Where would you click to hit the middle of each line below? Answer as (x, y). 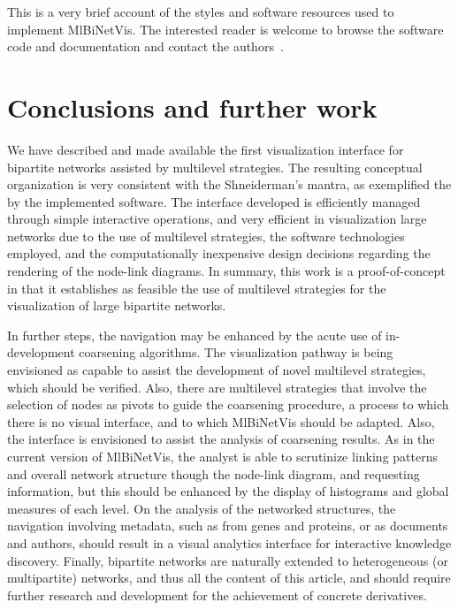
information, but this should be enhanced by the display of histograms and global (228, 491)
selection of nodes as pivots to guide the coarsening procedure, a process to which (228, 404)
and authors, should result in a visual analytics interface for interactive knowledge (229, 542)
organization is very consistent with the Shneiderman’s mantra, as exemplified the (229, 184)
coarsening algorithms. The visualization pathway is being (236, 352)
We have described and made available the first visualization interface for (206, 149)
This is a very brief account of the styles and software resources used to (201, 11)
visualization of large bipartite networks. (117, 305)
